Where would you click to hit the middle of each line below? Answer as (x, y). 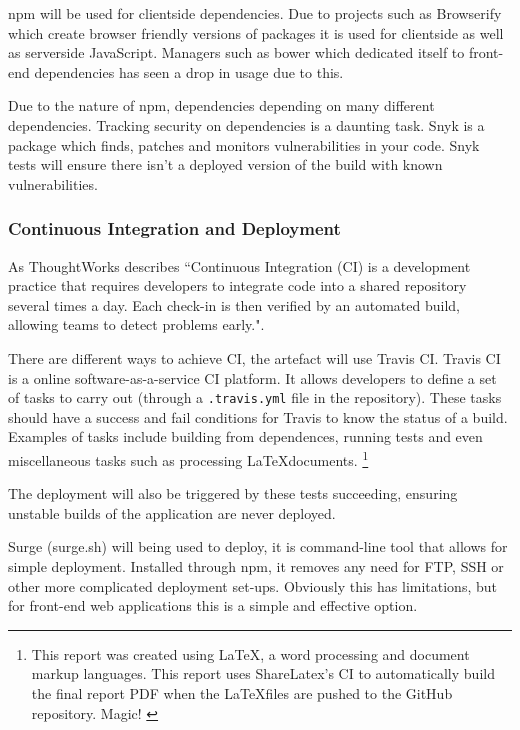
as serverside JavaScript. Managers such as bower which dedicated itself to (236, 52)
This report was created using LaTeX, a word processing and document (250, 653)
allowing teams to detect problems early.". (136, 324)
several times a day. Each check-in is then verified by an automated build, (234, 304)
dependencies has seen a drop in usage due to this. (189, 71)
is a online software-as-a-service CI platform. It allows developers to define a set (252, 377)
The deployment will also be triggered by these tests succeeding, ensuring (233, 493)
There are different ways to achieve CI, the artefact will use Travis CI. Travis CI (254, 357)
